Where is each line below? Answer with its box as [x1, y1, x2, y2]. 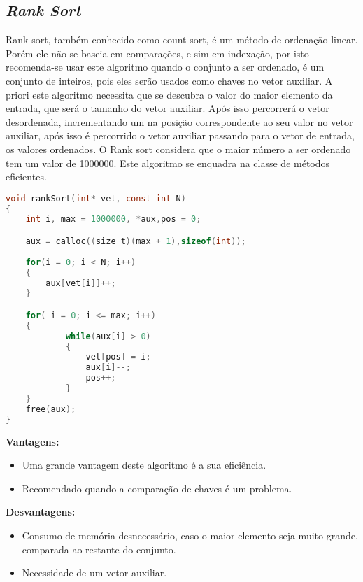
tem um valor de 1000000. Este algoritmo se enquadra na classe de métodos [6, 155, 330, 170]
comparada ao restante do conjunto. [22, 541, 176, 556]
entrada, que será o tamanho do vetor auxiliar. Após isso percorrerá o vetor [6, 101, 329, 115]
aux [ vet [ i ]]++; [45, 278, 116, 288]
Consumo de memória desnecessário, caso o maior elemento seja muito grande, [22, 527, 358, 542]
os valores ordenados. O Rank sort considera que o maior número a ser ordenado [6, 141, 351, 156]
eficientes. [6, 169, 47, 184]
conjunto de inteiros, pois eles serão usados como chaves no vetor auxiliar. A [6, 73, 333, 87]
